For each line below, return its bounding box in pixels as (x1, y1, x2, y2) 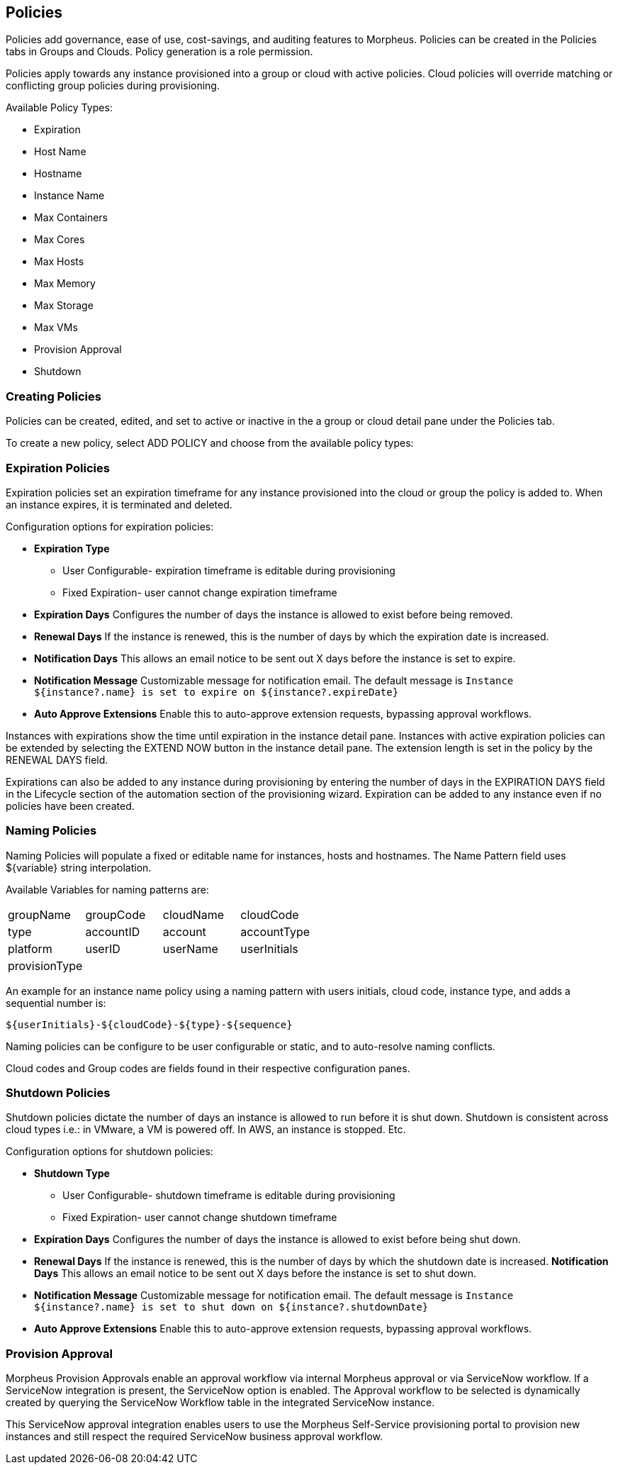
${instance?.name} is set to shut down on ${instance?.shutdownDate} (34, 1301, 429, 1313)
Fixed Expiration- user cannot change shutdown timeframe (62, 1211, 337, 1224)
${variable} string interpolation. (6, 861, 152, 874)
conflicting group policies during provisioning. (6, 79, 220, 92)
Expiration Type (34, 542, 110, 555)
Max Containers (34, 211, 108, 224)
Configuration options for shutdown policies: (6, 1145, 213, 1158)
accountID (85, 924, 140, 939)
